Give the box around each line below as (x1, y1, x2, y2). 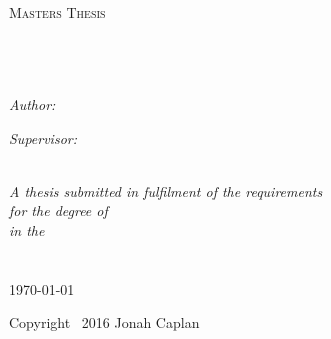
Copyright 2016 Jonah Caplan (9, 312, 200, 333)
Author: (9, 93, 56, 114)
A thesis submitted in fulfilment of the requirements (9, 180, 323, 201)
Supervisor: (9, 127, 77, 148)
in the (9, 219, 45, 240)
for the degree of (9, 200, 108, 221)
